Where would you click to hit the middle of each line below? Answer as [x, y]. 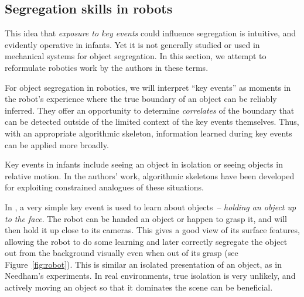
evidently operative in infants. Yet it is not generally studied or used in [132, 44]
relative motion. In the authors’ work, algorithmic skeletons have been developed [150, 175]
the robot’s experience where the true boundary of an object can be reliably [141, 99]
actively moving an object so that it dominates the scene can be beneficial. [139, 287]
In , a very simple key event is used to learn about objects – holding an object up [151, 206]
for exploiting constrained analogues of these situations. [104, 187]
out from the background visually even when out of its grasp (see [122, 253]
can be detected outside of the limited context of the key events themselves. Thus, [152, 122]
